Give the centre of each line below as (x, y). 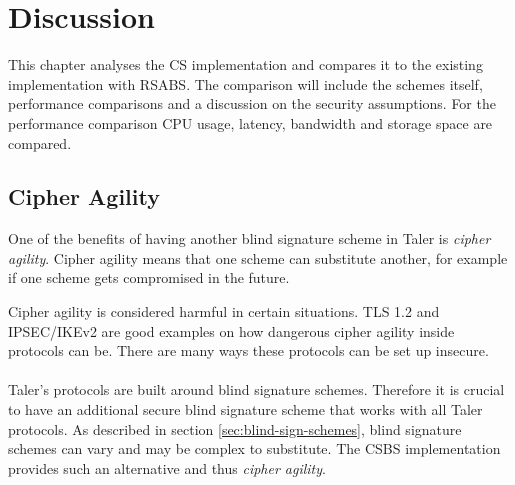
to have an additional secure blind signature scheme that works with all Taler (245, 409)
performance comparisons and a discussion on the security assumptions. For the (252, 103)
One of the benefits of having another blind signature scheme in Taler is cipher (249, 238)
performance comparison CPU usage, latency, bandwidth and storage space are (250, 122)
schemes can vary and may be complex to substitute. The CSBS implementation (254, 448)
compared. (40, 142)
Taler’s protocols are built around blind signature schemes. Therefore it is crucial (256, 389)
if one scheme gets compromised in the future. (149, 277)
